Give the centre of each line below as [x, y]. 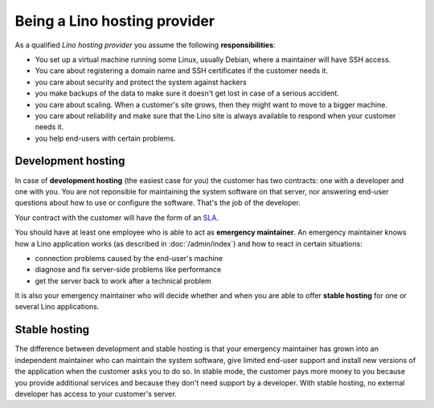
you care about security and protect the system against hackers [141, 82]
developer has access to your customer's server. [96, 394]
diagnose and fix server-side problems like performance [128, 270]
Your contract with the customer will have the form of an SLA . [117, 218]
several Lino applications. [57, 307]
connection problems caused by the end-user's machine [129, 258]
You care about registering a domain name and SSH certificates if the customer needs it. [182, 71]
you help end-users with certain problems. [105, 138]
